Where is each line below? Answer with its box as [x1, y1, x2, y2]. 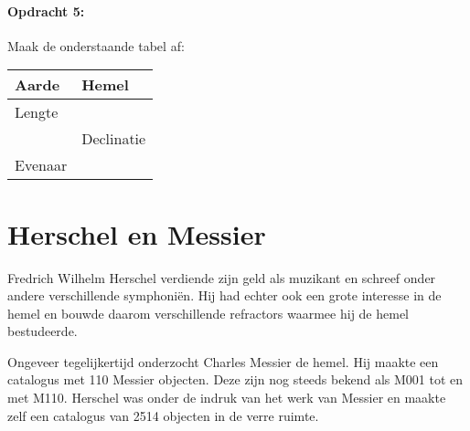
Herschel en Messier [7, 215, 266, 252]
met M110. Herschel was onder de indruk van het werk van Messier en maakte [7, 388, 446, 407]
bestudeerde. [7, 321, 78, 341]
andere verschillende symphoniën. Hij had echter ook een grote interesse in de [7, 286, 442, 305]
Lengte [15, 101, 59, 123]
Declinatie [81, 128, 146, 150]
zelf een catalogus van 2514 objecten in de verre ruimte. [7, 405, 319, 425]
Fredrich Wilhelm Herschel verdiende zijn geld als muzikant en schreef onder [7, 268, 436, 287]
